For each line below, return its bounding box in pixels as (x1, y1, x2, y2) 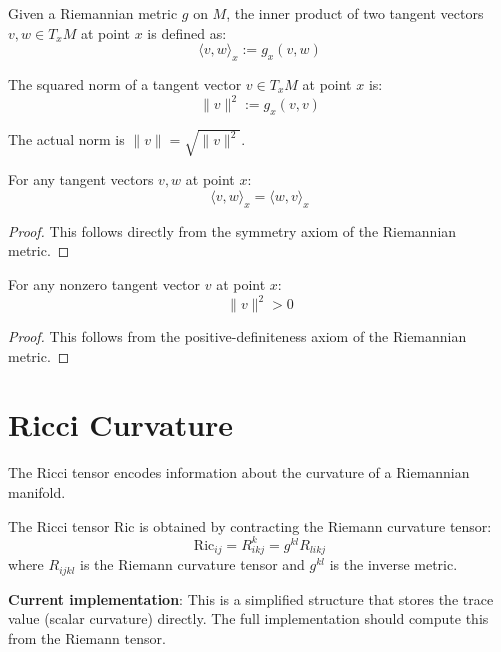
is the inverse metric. (329, 554, 458, 575)
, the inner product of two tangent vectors (226, 3, 484, 23)
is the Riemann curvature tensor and (80, 554, 305, 575)
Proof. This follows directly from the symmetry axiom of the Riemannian (8, 220, 457, 241)
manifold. (8, 482, 66, 502)
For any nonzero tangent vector (8, 274, 201, 294)
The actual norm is (8, 129, 125, 150)
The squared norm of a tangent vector (8, 73, 242, 94)
